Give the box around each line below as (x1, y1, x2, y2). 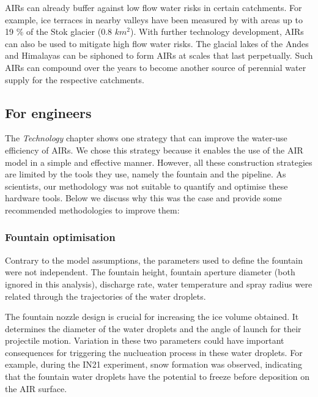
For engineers (5, 103, 92, 122)
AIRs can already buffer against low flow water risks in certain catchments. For (5, 1, 302, 13)
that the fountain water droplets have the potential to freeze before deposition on (5, 370, 310, 383)
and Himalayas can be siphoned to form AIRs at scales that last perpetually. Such (5, 49, 313, 62)
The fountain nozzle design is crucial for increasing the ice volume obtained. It (5, 310, 299, 323)
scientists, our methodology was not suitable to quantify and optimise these (5, 179, 288, 192)
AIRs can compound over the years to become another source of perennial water (5, 61, 306, 73)
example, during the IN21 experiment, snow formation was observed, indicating (5, 358, 303, 371)
